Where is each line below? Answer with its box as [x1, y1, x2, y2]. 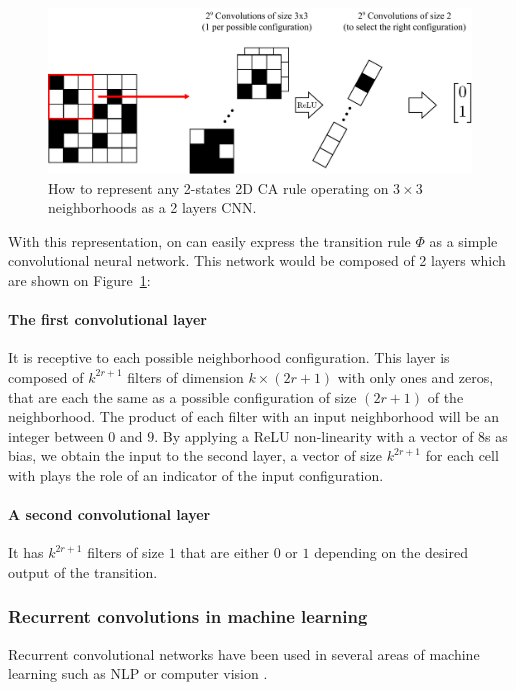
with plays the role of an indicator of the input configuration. [8, 464, 384, 485]
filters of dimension [127, 366, 244, 387]
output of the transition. [8, 561, 158, 582]
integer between [8, 425, 104, 446]
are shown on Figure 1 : [8, 270, 151, 290]
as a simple [429, 230, 498, 251]
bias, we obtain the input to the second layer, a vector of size [8, 445, 382, 466]
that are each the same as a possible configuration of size [8, 386, 357, 407]
